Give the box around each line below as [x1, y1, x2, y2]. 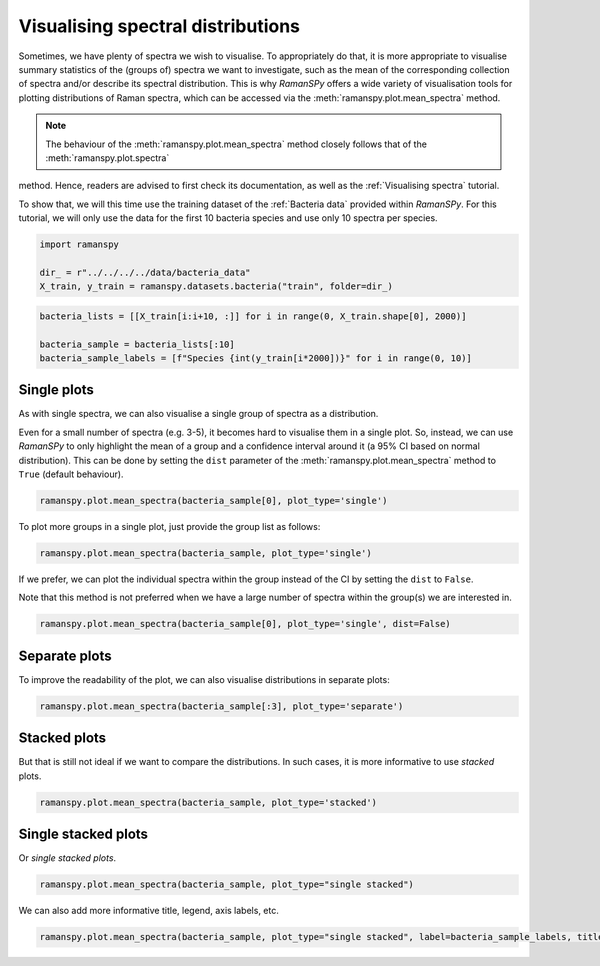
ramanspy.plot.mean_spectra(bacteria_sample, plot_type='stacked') [39, 796, 378, 808]
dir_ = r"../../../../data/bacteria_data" [39, 266, 251, 278]
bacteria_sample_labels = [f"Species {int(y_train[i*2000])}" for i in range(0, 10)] [39, 352, 472, 364]
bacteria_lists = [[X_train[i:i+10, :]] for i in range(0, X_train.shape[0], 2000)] [39, 310, 467, 322]
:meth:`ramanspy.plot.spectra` [45, 151, 170, 164]
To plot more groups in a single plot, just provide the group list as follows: [18, 521, 321, 532]
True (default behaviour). [18, 468, 124, 480]
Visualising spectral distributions [18, 15, 300, 37]
